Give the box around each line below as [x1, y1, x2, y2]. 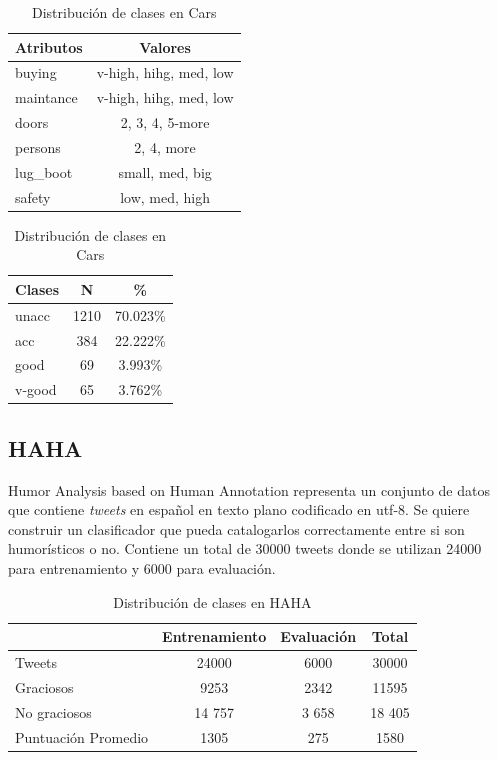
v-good [15, 379, 57, 400]
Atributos [15, 36, 83, 57]
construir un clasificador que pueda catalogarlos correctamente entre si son [8, 518, 465, 539]
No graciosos [15, 701, 92, 722]
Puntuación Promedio [15, 726, 149, 747]
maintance [15, 87, 78, 108]
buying [15, 62, 57, 83]
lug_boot [15, 161, 73, 182]
